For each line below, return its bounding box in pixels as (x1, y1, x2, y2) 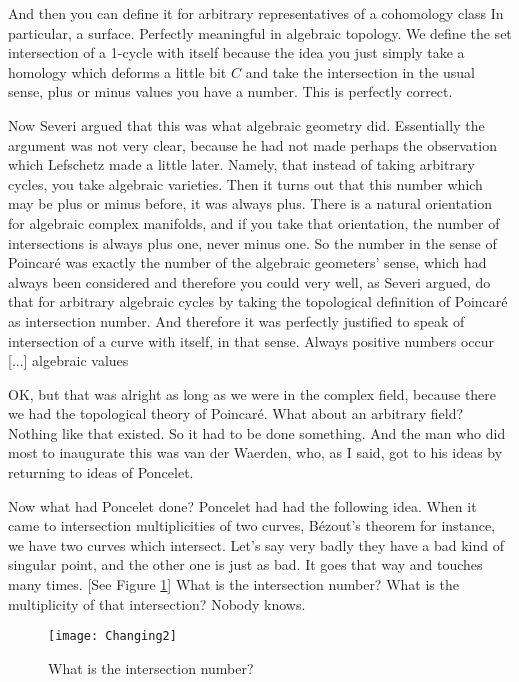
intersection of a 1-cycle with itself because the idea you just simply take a (8, 42, 465, 63)
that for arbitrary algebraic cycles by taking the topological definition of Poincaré (8, 291, 508, 312)
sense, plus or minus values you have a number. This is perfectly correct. (8, 81, 453, 102)
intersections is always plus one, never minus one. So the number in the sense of (8, 232, 497, 253)
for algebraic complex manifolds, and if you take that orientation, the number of (8, 212, 500, 233)
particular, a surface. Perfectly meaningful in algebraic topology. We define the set (8, 22, 512, 43)
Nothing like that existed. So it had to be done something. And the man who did (8, 422, 506, 443)
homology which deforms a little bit (8, 61, 227, 82)
